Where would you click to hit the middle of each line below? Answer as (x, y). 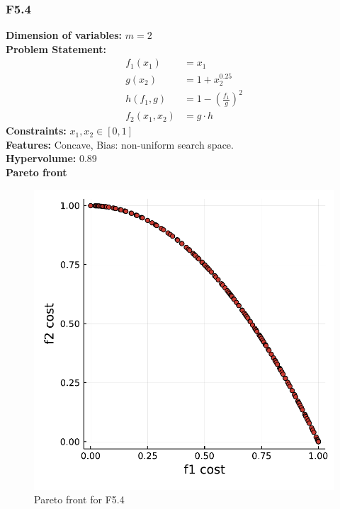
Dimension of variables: (64, 35)
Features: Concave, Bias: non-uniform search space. (120, 144)
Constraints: (36, 131)
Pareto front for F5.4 (79, 499)
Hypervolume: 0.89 (51, 158)
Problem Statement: (56, 48)
